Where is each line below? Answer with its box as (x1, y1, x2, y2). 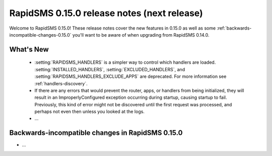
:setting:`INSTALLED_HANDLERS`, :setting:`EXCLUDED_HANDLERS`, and (34, 66, 185, 72)
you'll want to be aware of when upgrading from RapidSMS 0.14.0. (72, 32, 210, 38)
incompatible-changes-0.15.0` (9, 32, 72, 38)
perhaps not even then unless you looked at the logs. (34, 108, 145, 115)
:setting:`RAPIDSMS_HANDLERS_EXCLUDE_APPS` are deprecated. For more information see (34, 73, 227, 80)
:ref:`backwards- (217, 25, 252, 31)
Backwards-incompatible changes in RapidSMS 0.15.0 (9, 128, 183, 137)
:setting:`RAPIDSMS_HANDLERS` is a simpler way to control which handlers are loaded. (34, 59, 216, 65)
